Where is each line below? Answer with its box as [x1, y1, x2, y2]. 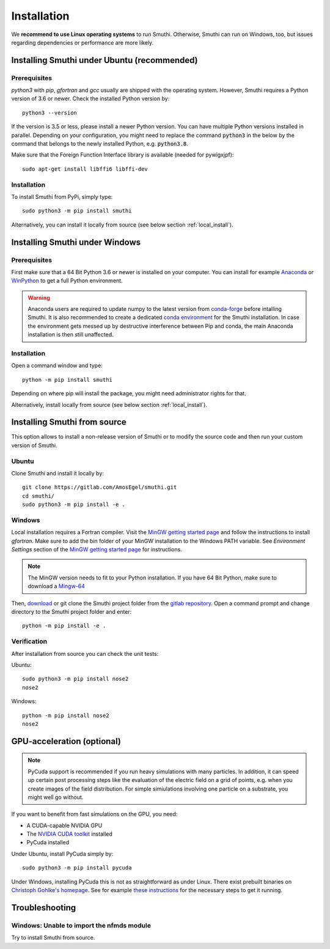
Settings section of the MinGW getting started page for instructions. [11, 546, 183, 553]
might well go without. [28, 793, 84, 801]
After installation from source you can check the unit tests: [11, 650, 159, 657]
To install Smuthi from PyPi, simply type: [11, 193, 113, 200]
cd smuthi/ [22, 493, 55, 499]
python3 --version [22, 109, 78, 116]
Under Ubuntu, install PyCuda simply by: [11, 850, 114, 857]
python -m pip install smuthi [22, 376, 113, 383]
